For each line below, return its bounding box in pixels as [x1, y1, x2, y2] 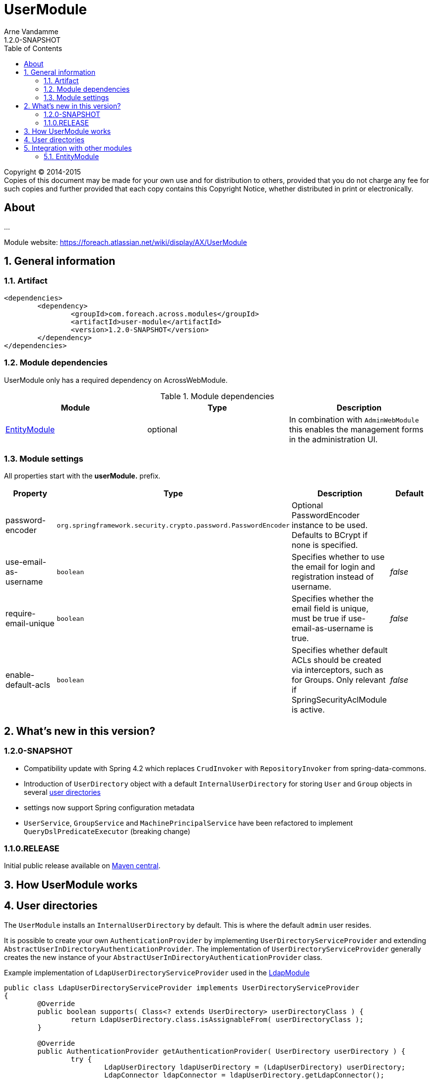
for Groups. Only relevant [292, 675, 386, 685]
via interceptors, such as [292, 665, 383, 675]
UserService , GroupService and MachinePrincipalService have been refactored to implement [24, 818, 353, 827]
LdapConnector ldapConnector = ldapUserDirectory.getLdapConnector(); [104, 1071, 385, 1079]
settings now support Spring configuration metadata [24, 803, 195, 812]
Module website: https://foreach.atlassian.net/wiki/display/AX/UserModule [4, 238, 247, 246]
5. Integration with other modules [24, 143, 132, 152]
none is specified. [292, 540, 358, 550]
